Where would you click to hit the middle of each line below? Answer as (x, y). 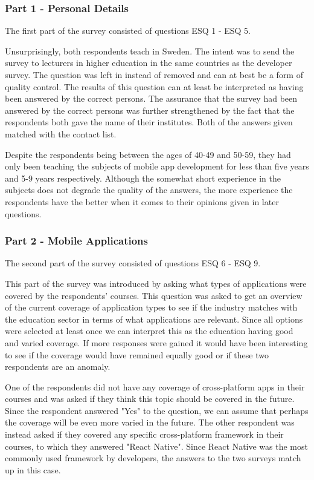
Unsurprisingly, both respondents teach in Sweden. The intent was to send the (150, 51)
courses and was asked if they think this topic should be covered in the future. (150, 399)
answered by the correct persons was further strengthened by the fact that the (150, 110)
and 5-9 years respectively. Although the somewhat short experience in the (143, 178)
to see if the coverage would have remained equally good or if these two (137, 354)
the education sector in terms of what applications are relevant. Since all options (154, 319)
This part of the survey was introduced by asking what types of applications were (156, 283)
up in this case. (33, 469)
